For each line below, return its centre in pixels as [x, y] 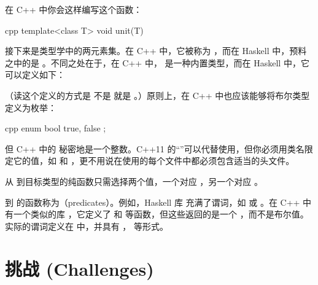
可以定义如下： [35, 75]
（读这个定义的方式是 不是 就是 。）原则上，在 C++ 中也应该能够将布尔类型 [157, 95]
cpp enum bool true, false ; [56, 128]
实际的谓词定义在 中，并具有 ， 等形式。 [87, 226]
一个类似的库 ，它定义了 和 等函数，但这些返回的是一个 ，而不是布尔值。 [161, 214]
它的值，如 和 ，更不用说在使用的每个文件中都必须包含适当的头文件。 [154, 161]
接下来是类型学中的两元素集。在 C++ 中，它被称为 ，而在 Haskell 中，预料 [156, 51]
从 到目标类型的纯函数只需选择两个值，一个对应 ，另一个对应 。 [134, 181]
